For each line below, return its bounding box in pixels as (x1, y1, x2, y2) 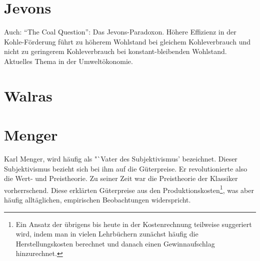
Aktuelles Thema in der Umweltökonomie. (4, 55, 133, 66)
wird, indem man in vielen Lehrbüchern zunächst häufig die (15, 228, 198, 239)
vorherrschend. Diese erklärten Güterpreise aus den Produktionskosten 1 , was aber (4, 183, 254, 195)
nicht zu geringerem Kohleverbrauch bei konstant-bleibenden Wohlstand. (4, 46, 227, 56)
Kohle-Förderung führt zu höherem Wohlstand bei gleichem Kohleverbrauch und (4, 36, 250, 46)
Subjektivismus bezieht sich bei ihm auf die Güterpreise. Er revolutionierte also (4, 163, 247, 173)
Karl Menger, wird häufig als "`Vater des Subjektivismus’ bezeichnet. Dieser (4, 153, 237, 163)
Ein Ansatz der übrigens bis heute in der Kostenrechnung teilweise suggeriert (15, 218, 252, 229)
